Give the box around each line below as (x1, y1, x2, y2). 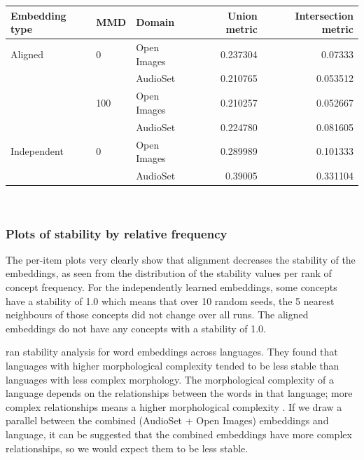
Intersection (295, 8, 353, 22)
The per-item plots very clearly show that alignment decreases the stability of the (6, 252, 356, 266)
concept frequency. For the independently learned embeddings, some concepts (6, 280, 337, 295)
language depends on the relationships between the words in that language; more (6, 386, 353, 400)
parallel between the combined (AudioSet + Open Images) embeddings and (6, 413, 329, 428)
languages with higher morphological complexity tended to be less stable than (6, 358, 339, 372)
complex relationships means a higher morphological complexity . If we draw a (6, 399, 342, 414)
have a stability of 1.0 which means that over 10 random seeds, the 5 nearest (6, 293, 335, 308)
